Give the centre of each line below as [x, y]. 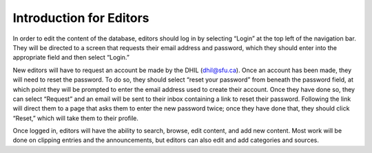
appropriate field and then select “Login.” [71, 58]
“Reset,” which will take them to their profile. [76, 118]
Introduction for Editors [81, 18]
